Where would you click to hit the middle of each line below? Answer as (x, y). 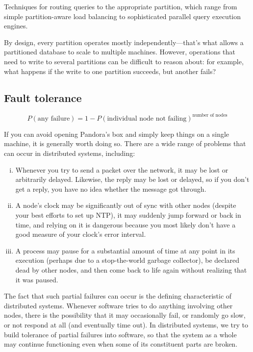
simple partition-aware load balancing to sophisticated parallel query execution (123, 16)
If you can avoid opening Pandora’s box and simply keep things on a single (117, 134)
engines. (16, 26)
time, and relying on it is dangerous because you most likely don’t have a (126, 224)
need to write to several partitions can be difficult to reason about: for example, (124, 61)
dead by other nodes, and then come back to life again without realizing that (131, 269)
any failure (54, 118)
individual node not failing (147, 118)
